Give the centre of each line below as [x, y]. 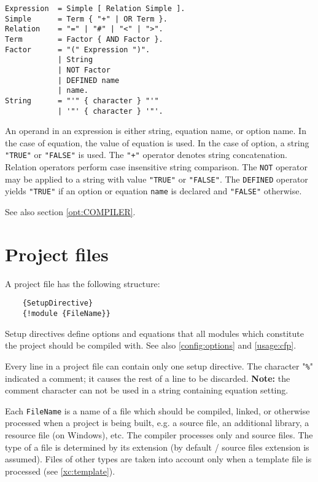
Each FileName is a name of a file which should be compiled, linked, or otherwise [157, 410]
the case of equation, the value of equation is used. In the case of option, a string [157, 142]
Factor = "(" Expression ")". [78, 49]
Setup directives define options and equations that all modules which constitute [154, 333]
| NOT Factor [84, 70]
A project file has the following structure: [83, 283]
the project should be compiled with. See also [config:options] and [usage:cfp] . [151, 345]
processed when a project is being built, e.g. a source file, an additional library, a [157, 423]
